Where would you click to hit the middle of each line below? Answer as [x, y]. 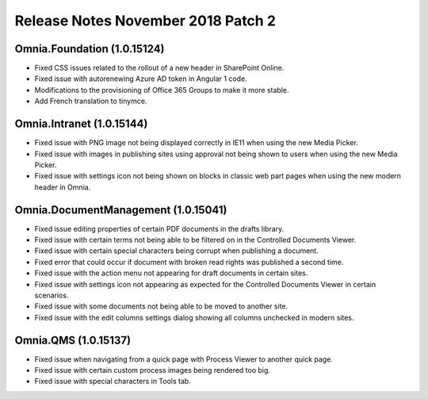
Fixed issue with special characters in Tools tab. [113, 382]
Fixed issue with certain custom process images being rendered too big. [153, 370]
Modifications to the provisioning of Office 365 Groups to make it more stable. [162, 90]
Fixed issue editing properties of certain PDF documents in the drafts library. [159, 228]
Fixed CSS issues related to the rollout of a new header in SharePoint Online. [159, 68]
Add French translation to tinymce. [91, 101]
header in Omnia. [63, 187]
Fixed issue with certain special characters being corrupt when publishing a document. [176, 251]
